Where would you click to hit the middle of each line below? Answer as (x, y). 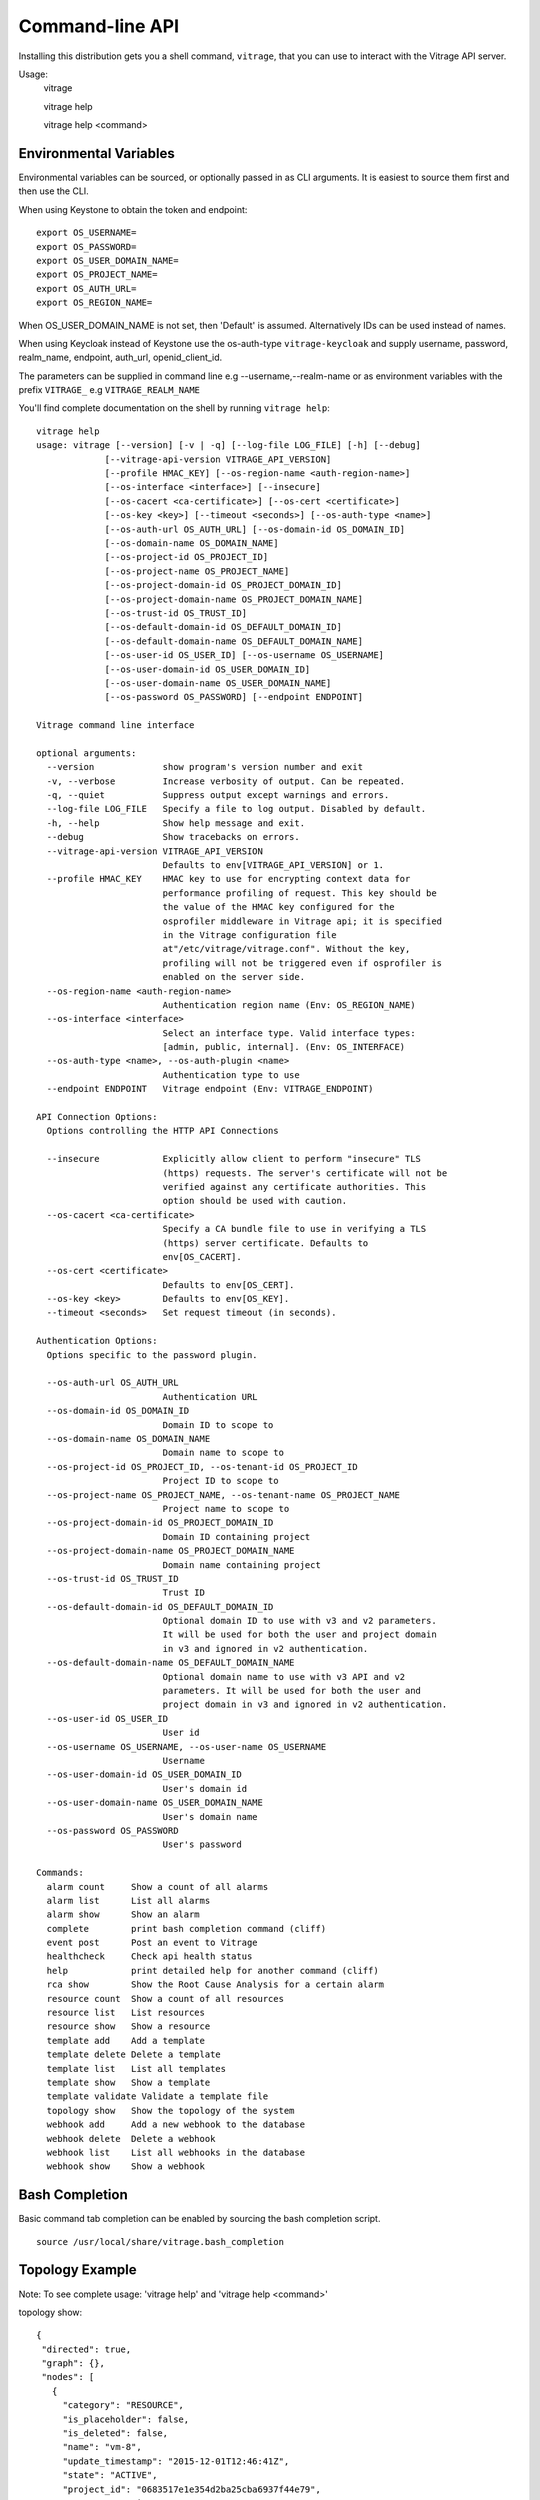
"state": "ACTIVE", (110, 2475)
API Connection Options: (97, 1117)
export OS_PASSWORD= (86, 246)
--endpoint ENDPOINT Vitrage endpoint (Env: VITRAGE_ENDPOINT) (210, 1089)
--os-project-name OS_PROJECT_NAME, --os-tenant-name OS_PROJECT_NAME (223, 1494)
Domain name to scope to (223, 1453)
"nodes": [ (68, 2377)
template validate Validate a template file (157, 2096)
